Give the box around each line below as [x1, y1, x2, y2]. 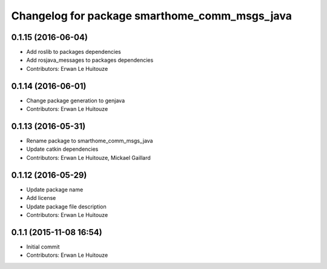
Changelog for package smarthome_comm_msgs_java [11, 9, 292, 22]
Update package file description [26, 203, 107, 210]
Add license [26, 194, 56, 202]
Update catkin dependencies [26, 145, 99, 153]
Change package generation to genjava [26, 97, 125, 104]
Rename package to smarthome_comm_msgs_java [26, 137, 153, 145]
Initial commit [26, 243, 60, 250]
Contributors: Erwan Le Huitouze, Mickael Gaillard [26, 154, 151, 161]
